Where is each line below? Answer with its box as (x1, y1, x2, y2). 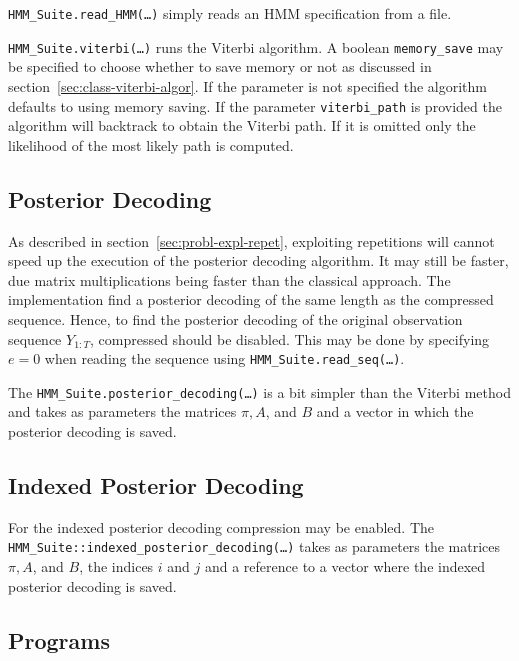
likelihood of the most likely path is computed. (8, 134, 294, 155)
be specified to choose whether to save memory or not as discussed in (8, 56, 432, 77)
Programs (8, 624, 110, 655)
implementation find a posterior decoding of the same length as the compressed (8, 289, 494, 310)
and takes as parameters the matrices (8, 401, 237, 422)
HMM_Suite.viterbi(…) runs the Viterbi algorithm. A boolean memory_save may (8, 36, 504, 57)
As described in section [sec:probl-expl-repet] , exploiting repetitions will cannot (8, 230, 495, 251)
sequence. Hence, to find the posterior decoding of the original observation (8, 308, 463, 329)
